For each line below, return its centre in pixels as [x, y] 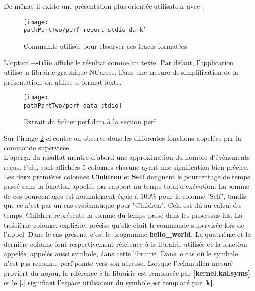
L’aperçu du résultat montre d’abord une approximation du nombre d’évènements [127, 157]
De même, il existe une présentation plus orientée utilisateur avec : [104, 6]
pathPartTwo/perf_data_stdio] [73, 105]
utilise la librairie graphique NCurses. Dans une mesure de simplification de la [121, 72]
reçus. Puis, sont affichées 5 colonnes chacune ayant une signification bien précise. [126, 166]
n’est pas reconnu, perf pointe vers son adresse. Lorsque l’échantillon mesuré [118, 263]
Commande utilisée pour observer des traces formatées [105, 45]
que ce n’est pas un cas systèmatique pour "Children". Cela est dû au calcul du [123, 205]
